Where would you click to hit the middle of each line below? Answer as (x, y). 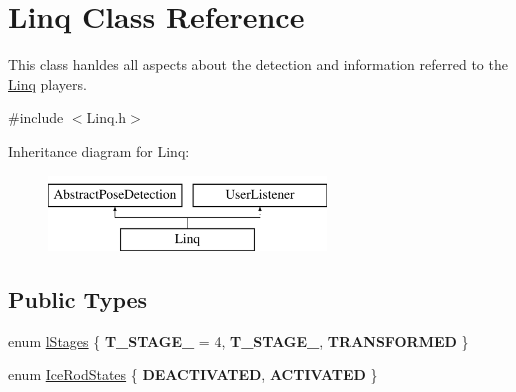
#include (36, 117)
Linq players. (47, 83)
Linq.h (106, 117)
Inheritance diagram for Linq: (99, 150)
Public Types (78, 299)
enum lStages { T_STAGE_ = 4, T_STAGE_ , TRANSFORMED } (238, 340)
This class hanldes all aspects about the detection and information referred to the (258, 64)
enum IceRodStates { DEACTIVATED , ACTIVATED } (193, 374)
